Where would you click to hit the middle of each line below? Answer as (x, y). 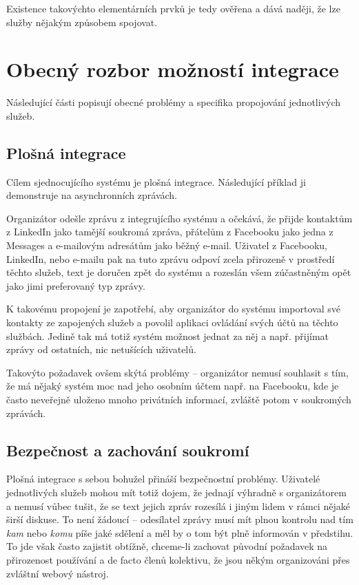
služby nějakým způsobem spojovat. (82, 22)
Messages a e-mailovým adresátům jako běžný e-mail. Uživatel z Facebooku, (167, 245)
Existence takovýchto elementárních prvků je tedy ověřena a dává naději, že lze (173, 8)
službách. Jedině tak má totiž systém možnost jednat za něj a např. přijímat (168, 336)
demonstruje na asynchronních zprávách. (92, 195)
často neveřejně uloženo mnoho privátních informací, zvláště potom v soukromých (179, 400)
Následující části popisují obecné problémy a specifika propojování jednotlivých (173, 102)
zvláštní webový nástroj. (58, 573)
